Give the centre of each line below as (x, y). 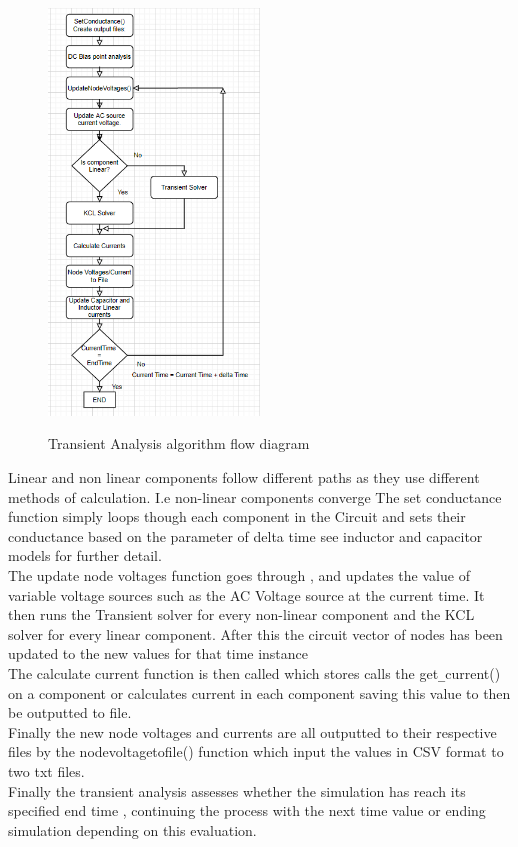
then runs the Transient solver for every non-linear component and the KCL (241, 614)
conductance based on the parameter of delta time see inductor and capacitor (245, 535)
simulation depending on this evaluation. (132, 829)
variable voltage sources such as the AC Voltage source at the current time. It (246, 594)
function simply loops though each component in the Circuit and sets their (237, 516)
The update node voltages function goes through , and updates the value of (239, 575)
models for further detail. (85, 555)
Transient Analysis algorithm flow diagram (179, 443)
